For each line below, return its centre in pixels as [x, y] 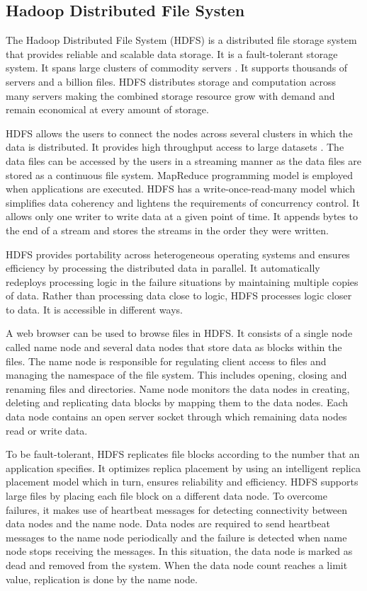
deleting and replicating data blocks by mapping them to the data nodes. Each [177, 402]
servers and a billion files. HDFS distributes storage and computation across [171, 81]
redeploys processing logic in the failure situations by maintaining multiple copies [182, 281]
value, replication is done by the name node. [102, 579]
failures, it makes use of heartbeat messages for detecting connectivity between [176, 509]
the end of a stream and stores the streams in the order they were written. [167, 230]
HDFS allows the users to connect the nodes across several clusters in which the [179, 133]
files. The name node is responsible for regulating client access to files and [166, 361]
